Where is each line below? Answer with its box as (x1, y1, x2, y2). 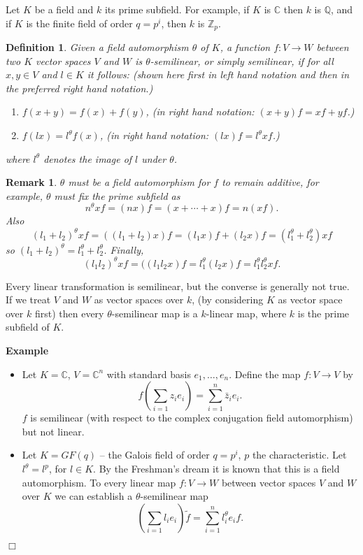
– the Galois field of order (99, 447, 210, 462)
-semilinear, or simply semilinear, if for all (150, 53, 334, 68)
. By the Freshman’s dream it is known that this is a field (93, 461, 340, 475)
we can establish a (55, 489, 133, 503)
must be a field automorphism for (68, 175, 211, 189)
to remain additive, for (222, 175, 319, 189)
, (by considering (192, 292, 264, 307)
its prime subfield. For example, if (104, 2, 250, 16)
